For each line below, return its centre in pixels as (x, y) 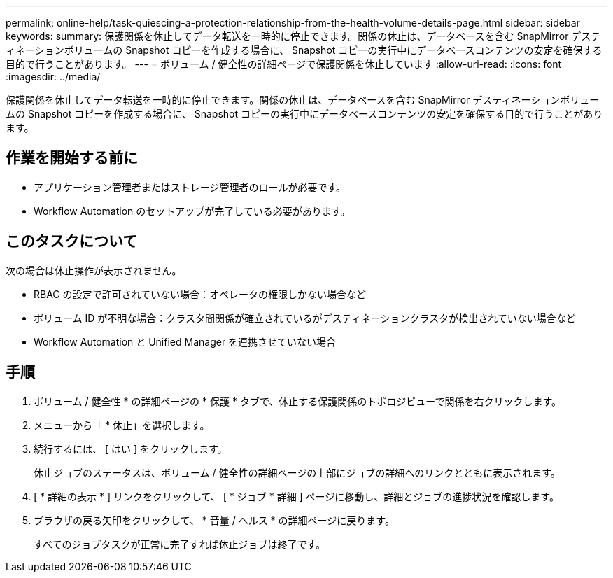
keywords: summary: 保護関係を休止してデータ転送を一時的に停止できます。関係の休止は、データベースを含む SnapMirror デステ (303, 36)
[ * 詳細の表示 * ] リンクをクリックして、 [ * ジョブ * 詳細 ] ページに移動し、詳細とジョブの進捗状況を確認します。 (296, 496)
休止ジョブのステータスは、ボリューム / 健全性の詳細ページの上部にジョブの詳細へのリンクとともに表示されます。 (297, 472)
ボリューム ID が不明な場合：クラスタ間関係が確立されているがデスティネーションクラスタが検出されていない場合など (305, 318)
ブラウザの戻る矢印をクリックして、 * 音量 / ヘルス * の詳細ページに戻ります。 (214, 520)
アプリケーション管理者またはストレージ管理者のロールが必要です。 (190, 187)
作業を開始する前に (72, 158)
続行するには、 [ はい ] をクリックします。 (131, 449)
